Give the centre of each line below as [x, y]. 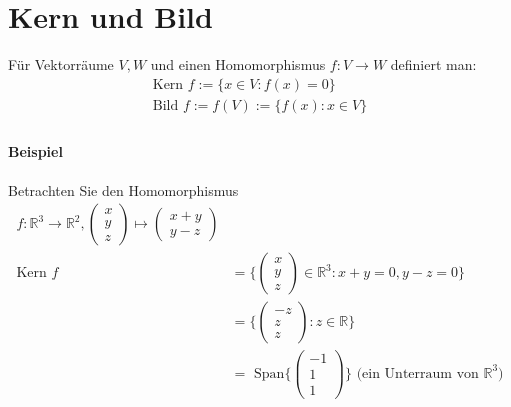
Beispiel [35, 151]
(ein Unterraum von [417, 373]
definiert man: [433, 64]
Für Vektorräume [61, 64]
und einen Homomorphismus [238, 64]
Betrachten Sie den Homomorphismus [123, 189]
